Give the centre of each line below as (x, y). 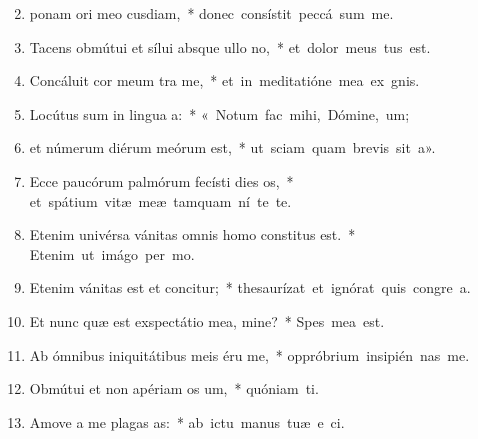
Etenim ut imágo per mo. (112, 253)
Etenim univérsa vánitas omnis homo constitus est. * (192, 234)
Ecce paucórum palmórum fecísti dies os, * (161, 180)
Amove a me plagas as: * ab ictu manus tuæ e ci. (187, 421)
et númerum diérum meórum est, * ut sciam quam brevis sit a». (232, 147)
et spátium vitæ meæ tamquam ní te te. (160, 200)
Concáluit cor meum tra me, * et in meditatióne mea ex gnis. (224, 80)
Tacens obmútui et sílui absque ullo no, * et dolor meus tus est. (230, 46)
